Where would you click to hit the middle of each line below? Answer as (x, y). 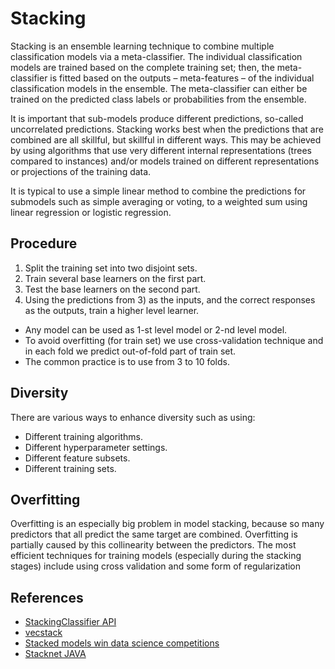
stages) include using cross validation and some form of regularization (156, 566)
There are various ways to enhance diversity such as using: (133, 417)
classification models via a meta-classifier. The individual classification (156, 56)
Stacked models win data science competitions (122, 643)
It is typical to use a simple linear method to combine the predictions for (158, 191)
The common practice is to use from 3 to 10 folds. (127, 361)
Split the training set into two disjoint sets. (111, 268)
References (47, 597)
